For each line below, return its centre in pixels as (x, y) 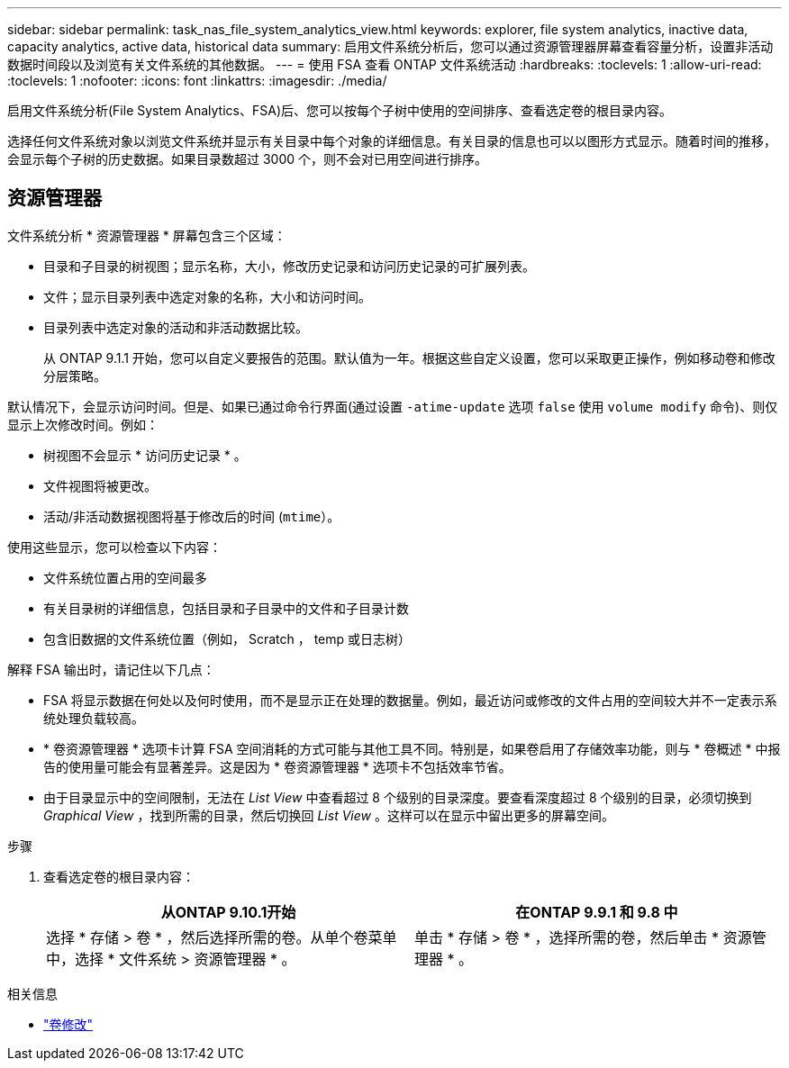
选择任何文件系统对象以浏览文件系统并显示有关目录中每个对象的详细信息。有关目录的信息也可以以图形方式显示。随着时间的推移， (392, 141)
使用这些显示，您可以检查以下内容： (114, 547)
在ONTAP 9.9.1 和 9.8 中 (597, 912)
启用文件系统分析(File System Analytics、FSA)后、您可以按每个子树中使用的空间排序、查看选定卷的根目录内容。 (340, 110)
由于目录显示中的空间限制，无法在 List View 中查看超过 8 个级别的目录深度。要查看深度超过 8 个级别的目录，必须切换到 (398, 797)
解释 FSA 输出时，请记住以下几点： (111, 669)
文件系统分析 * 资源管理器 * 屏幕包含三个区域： (147, 235)
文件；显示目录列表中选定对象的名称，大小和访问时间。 (207, 296)
